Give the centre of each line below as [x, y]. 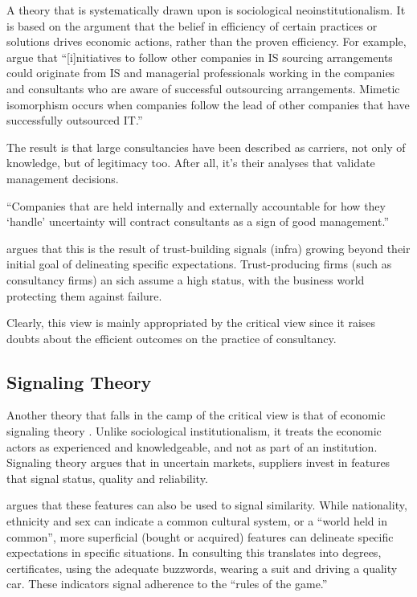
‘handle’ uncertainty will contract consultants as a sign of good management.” [198, 221]
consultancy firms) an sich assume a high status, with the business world [186, 279]
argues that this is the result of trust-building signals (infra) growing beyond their [208, 248]
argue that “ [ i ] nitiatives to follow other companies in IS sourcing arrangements [200, 57]
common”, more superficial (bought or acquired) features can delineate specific [200, 536]
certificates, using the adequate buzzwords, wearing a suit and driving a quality [202, 568]
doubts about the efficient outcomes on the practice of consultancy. [172, 338]
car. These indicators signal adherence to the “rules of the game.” [167, 584]
